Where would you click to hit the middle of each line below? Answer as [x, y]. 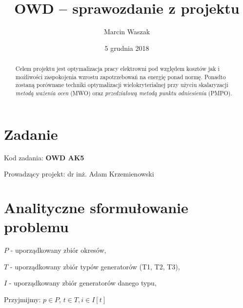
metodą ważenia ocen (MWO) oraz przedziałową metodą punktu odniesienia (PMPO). [124, 93]
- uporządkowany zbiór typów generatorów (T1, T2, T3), [95, 266]
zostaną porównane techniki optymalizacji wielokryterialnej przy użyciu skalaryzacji [122, 85]
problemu [36, 227]
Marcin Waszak [127, 32]
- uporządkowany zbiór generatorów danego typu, [83, 283]
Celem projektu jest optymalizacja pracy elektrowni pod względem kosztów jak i [117, 69]
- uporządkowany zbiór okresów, [58, 250]
